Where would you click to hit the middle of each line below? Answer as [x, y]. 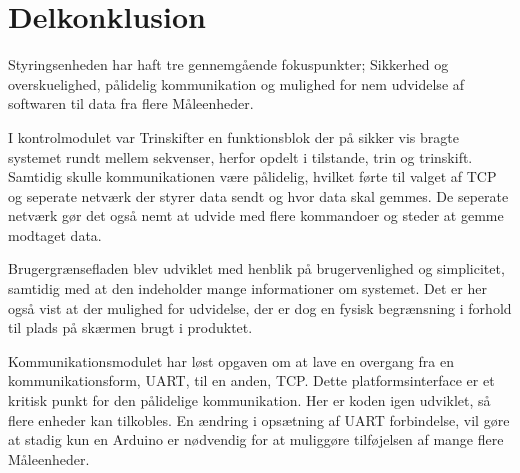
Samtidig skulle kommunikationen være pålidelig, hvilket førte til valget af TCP [252, 176]
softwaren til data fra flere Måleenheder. [131, 103]
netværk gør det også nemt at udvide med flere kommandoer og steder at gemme [256, 215]
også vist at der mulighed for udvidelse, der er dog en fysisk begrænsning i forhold [260, 307]
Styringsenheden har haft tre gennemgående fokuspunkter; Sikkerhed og [228, 64]
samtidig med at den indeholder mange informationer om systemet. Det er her [247, 288]
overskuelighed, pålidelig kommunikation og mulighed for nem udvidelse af [236, 83]
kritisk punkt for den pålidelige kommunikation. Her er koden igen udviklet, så [249, 400]
